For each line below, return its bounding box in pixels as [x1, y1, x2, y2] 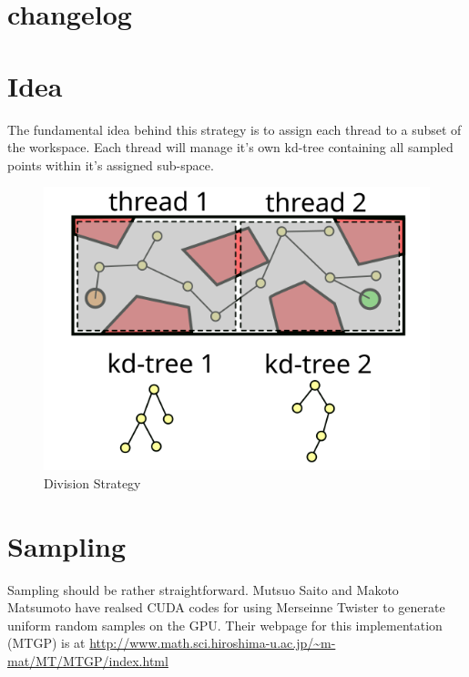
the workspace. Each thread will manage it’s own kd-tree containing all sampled [7, 138, 454, 157]
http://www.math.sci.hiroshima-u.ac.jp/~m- [89, 633, 336, 652]
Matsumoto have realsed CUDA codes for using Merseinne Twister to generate [7, 598, 445, 617]
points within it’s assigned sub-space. [7, 155, 214, 174]
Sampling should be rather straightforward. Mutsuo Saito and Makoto [7, 580, 399, 599]
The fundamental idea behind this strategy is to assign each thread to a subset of [7, 119, 462, 138]
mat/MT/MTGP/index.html [7, 651, 168, 670]
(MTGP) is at [7, 633, 86, 652]
